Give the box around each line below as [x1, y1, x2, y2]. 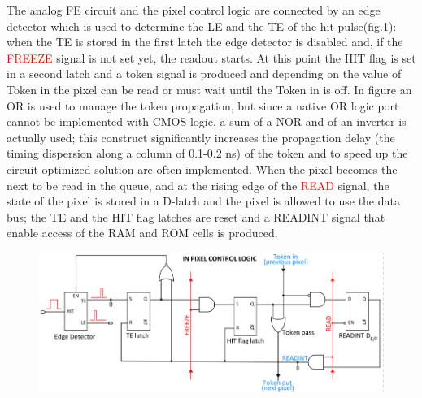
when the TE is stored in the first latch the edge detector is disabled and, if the [7, 33, 403, 50]
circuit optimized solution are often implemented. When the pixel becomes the [7, 160, 398, 177]
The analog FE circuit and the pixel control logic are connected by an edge [7, 2, 381, 18]
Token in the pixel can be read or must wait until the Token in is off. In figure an [7, 80, 412, 97]
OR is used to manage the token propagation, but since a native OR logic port [7, 97, 399, 114]
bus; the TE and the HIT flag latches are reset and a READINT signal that [7, 208, 385, 225]
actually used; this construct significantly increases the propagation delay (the [7, 128, 395, 145]
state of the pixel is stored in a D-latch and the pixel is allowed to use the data [7, 193, 400, 210]
